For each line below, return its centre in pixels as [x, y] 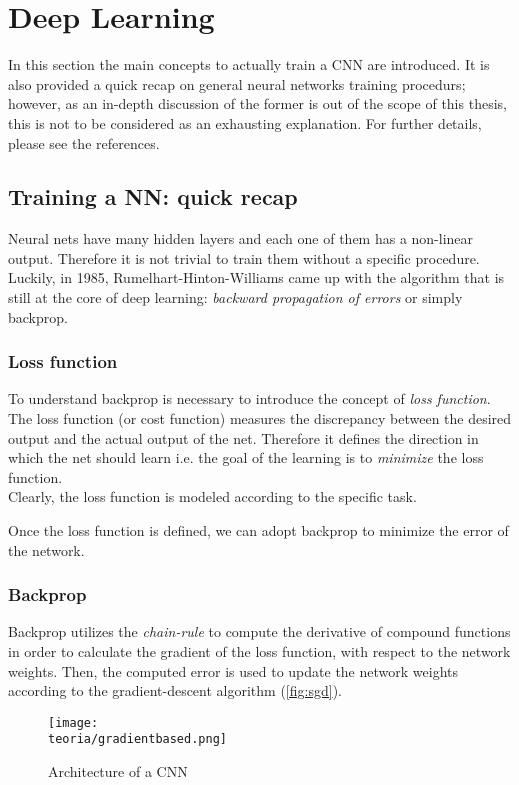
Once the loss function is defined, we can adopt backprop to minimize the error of [258, 530]
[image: [73, 722]
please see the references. [84, 142]
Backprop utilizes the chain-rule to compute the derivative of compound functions [259, 631]
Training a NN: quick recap [153, 196]
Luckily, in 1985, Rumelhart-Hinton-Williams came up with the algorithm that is [256, 277]
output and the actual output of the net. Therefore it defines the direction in [243, 437]
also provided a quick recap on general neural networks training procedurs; [237, 83]
